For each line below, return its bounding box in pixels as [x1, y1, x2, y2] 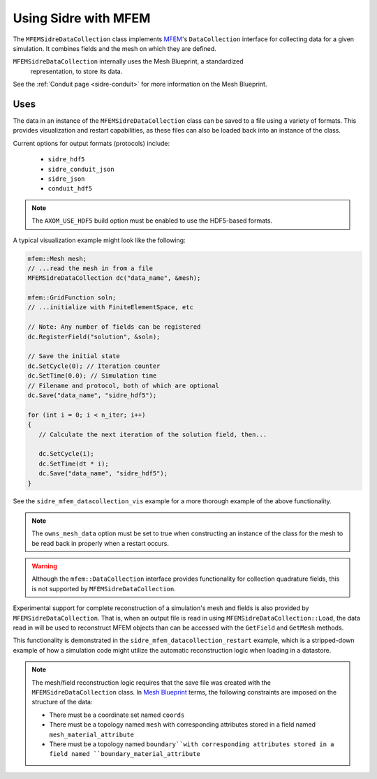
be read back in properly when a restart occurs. [31, 539, 170, 547]
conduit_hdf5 [47, 185, 93, 193]
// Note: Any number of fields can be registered [27, 323, 201, 331]
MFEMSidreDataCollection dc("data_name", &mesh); [27, 274, 201, 282]
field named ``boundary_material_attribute [49, 750, 200, 758]
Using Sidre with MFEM [13, 10, 151, 26]
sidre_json [47, 175, 85, 183]
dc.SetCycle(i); [38, 450, 94, 458]
